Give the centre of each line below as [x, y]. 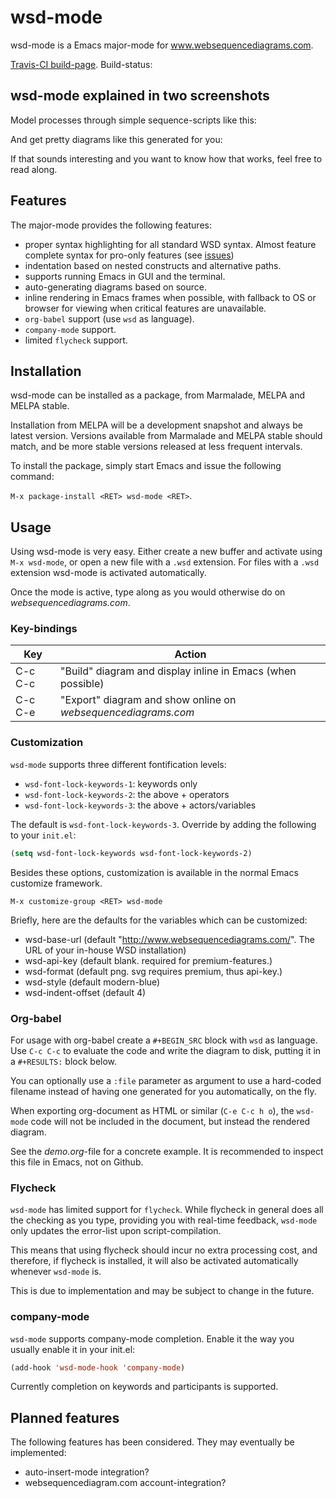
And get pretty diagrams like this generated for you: [116, 139]
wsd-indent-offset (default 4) [85, 992]
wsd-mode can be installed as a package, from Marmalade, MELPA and [157, 395]
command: [32, 477]
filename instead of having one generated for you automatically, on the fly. [163, 1091]
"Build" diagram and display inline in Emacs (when [178, 671]
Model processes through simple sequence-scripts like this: [133, 120]
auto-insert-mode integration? [87, 1472]
